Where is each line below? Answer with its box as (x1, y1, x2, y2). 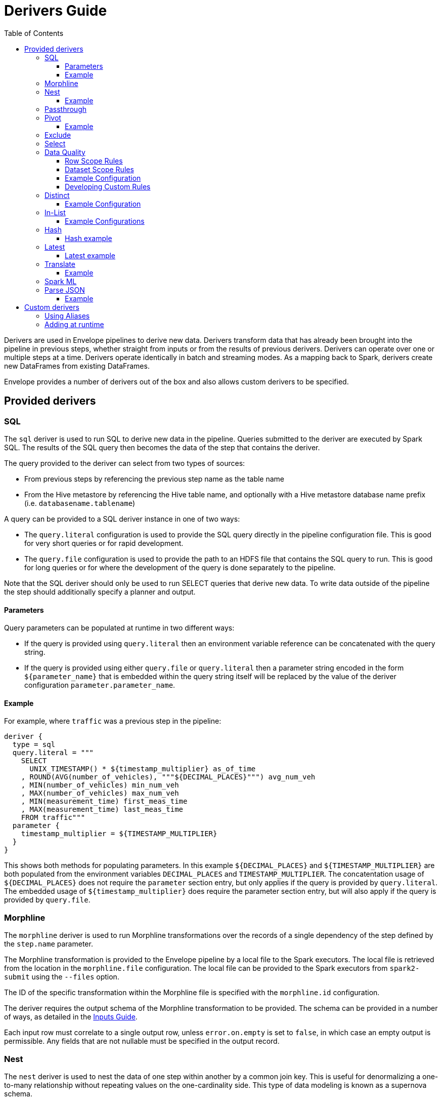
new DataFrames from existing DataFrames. (4, 361, 150, 370)
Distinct (45, 190, 70, 200)
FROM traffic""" (21, 813, 85, 822)
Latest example (65, 251, 116, 260)
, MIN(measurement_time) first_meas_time (21, 797, 188, 806)
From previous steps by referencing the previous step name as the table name (24, 474, 285, 483)
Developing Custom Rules (65, 182, 151, 191)
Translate (45, 259, 75, 268)
